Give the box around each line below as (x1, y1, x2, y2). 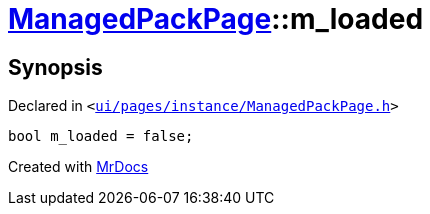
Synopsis (8, 54, 103, 80)
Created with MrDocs (8, 158, 149, 176)
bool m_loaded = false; (8, 128, 194, 145)
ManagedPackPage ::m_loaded (8, 2, 424, 36)
